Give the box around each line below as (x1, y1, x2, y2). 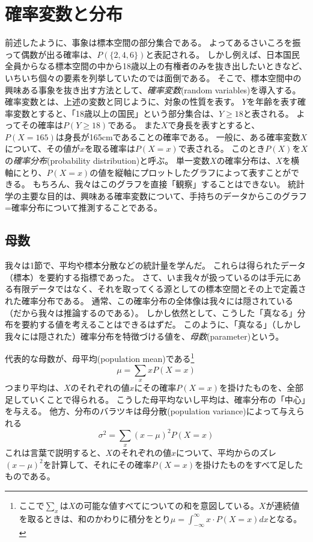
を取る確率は (84, 142, 135, 155)
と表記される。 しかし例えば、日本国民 (145, 48, 300, 60)
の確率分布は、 (216, 154, 276, 167)
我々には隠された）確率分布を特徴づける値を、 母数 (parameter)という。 (5, 329, 284, 342)
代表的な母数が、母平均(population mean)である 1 (5, 350, 195, 365)
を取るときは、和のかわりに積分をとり (19, 512, 171, 525)
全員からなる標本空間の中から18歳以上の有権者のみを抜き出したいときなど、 (5, 60, 308, 72)
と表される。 (243, 107, 294, 119)
